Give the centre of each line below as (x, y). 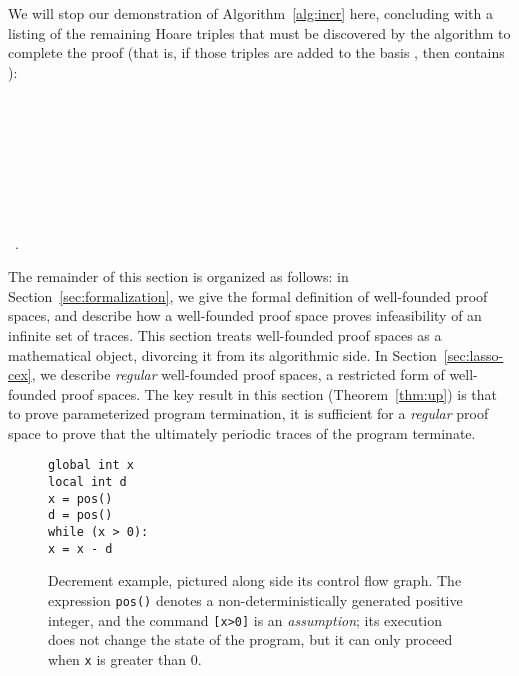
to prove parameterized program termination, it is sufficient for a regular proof (248, 413)
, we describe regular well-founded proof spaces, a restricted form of (238, 374)
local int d (87, 482)
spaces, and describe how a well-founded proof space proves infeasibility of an (245, 315)
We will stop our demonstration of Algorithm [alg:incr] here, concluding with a (250, 13)
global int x (91, 465)
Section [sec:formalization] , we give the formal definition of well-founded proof (248, 295)
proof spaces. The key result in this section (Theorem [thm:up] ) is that (279, 393)
